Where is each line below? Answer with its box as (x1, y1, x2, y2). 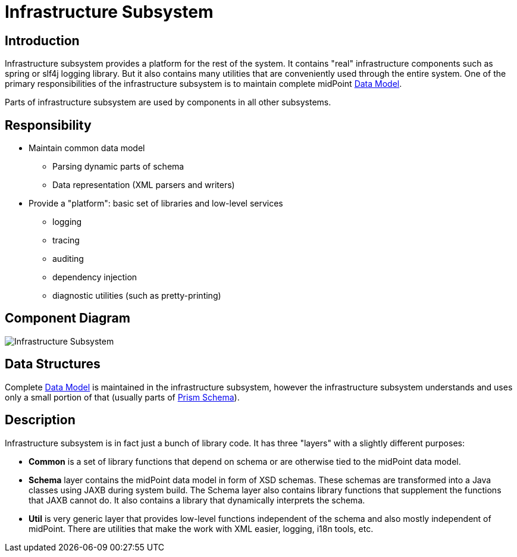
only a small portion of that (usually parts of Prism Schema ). (5, 392, 240, 402)
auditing (52, 254, 84, 264)
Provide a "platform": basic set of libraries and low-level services (29, 198, 283, 209)
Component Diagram (5, 311, 130, 326)
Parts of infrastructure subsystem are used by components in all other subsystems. (5, 97, 331, 108)
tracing (52, 235, 80, 246)
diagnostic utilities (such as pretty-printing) (52, 290, 221, 301)
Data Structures (5, 356, 101, 372)
